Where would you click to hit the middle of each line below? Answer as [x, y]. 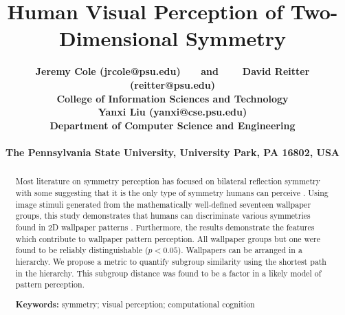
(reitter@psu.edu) [172, 84]
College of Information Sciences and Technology [172, 98]
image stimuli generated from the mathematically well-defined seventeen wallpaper [163, 204]
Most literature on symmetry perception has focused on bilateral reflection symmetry [168, 181]
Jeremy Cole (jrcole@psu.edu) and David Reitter [172, 71]
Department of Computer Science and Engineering [172, 125]
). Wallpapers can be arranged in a [240, 250]
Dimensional [119, 38]
